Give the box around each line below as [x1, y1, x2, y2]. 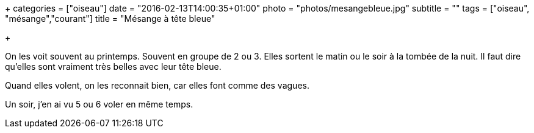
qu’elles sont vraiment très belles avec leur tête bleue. [5, 61, 222, 72]
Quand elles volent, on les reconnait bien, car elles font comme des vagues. [5, 80, 309, 90]
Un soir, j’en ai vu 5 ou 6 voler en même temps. [5, 99, 193, 109]
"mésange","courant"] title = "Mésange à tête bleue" [5, 13, 215, 24]
